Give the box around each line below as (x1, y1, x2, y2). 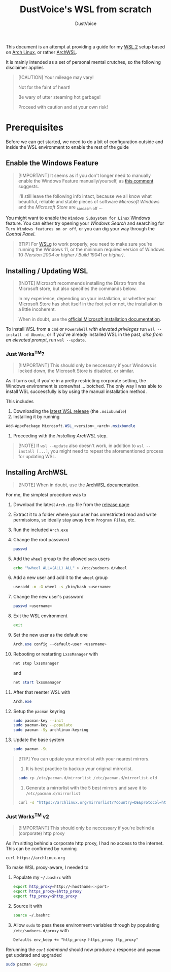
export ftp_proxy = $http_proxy (13, 894, 78, 899)
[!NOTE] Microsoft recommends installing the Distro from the (18, 280, 146, 286)
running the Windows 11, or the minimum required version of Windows (18, 246, 165, 253)
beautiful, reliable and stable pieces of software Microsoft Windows (18, 198, 160, 204)
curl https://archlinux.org (6, 855, 65, 860)
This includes (6, 399, 34, 405)
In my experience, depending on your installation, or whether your (18, 296, 156, 302)
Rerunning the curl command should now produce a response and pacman (6, 947, 160, 953)
